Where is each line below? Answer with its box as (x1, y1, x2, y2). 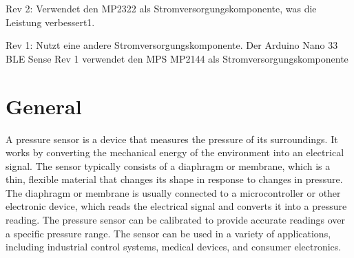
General (6, 92, 82, 120)
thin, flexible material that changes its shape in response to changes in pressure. (6, 172, 343, 186)
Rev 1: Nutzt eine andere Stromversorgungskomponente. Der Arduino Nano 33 (6, 38, 338, 52)
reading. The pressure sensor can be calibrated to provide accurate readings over (6, 213, 346, 227)
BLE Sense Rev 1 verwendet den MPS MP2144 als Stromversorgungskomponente (6, 51, 348, 65)
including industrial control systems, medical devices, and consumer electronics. (6, 239, 342, 254)
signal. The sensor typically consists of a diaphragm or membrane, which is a (6, 158, 331, 173)
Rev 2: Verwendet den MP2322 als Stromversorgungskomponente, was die (6, 1, 317, 15)
